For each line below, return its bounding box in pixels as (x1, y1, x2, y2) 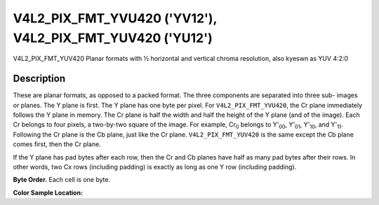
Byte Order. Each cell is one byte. (13, 176, 111, 184)
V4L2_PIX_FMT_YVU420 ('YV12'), (13, 10, 218, 26)
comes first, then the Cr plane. (13, 140, 101, 148)
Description (13, 73, 66, 85)
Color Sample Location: (13, 188, 84, 197)
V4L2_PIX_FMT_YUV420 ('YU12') (13, 30, 213, 45)
